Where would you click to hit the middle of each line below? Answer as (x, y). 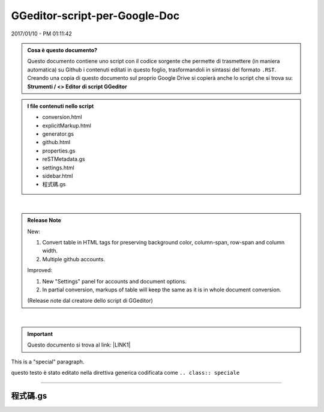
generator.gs (58, 134)
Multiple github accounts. (73, 259)
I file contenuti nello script (61, 106)
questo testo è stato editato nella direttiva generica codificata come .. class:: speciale (125, 373)
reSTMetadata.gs (64, 159)
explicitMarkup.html (67, 126)
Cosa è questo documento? (62, 50)
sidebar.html (58, 176)
